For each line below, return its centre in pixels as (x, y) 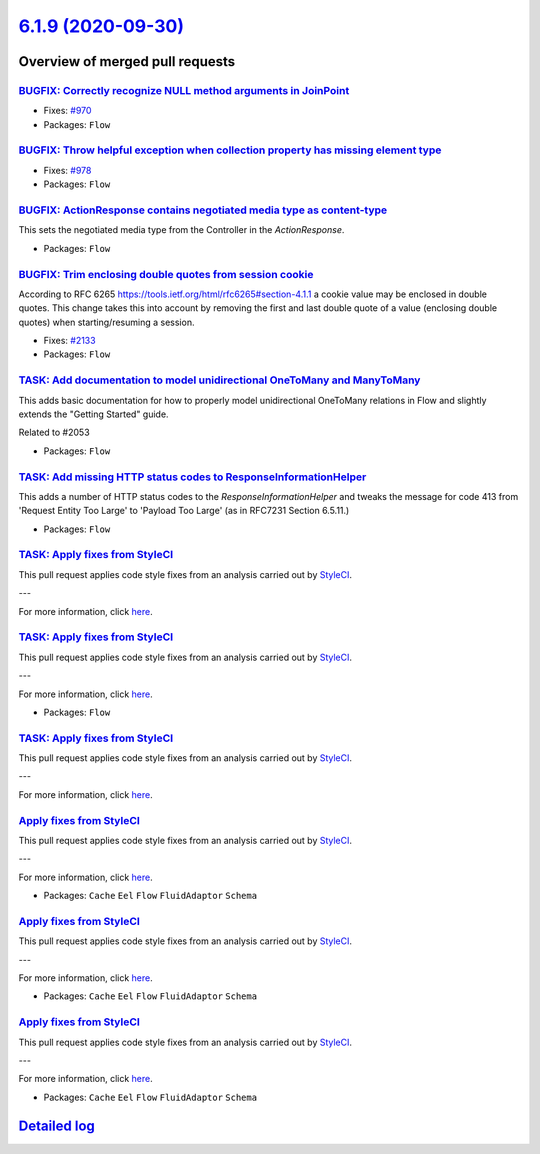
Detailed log (56, 1125)
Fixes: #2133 (69, 341)
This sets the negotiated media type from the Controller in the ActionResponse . (181, 230)
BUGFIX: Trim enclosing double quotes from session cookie (166, 274)
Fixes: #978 (67, 170)
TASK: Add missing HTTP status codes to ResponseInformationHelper (192, 477)
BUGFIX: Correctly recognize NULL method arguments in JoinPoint (184, 90)
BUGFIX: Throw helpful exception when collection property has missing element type (230, 150)
